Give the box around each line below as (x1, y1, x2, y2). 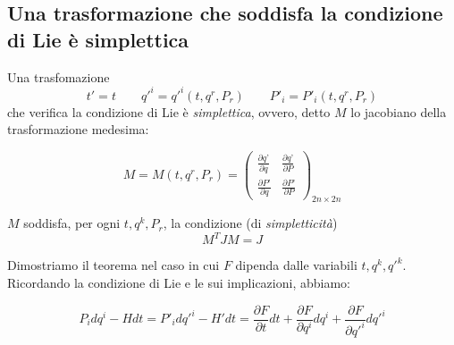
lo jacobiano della (350, 102, 447, 121)
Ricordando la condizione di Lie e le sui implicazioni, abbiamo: (7, 273, 350, 291)
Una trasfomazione (7, 67, 110, 86)
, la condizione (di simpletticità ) (163, 214, 338, 232)
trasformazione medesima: (7, 120, 149, 139)
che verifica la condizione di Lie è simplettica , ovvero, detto (7, 102, 331, 121)
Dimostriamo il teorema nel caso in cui (7, 256, 220, 274)
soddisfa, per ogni (23, 214, 121, 232)
